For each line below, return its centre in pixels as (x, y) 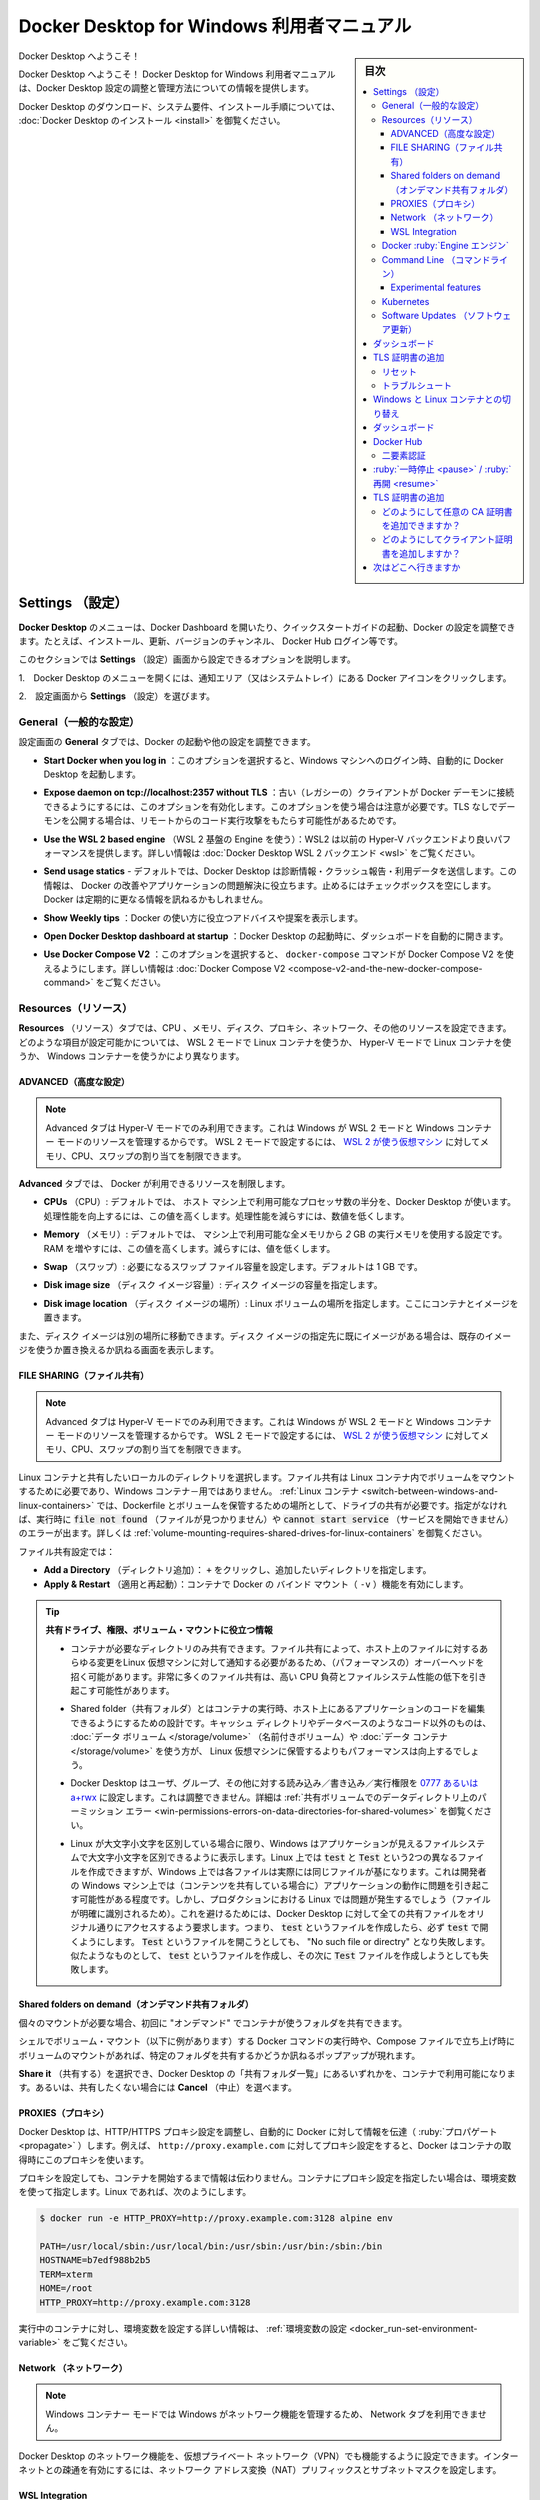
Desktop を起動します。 (92, 774)
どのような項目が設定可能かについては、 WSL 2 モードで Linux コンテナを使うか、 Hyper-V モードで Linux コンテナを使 (265, 1042)
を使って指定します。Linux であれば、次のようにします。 (135, 2192)
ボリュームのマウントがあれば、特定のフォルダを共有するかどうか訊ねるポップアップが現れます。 (219, 2055)
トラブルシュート (416, 386)
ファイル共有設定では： (66, 1551)
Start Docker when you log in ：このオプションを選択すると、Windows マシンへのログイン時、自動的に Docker (273, 760)
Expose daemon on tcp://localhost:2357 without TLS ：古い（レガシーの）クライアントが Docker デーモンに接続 (279, 792)
